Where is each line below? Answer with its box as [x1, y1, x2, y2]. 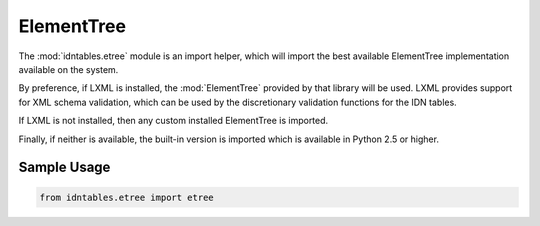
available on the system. [18, 63, 119, 75]
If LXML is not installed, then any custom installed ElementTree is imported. [18, 115, 329, 127]
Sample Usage [18, 159, 111, 176]
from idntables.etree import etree [39, 191, 214, 203]
